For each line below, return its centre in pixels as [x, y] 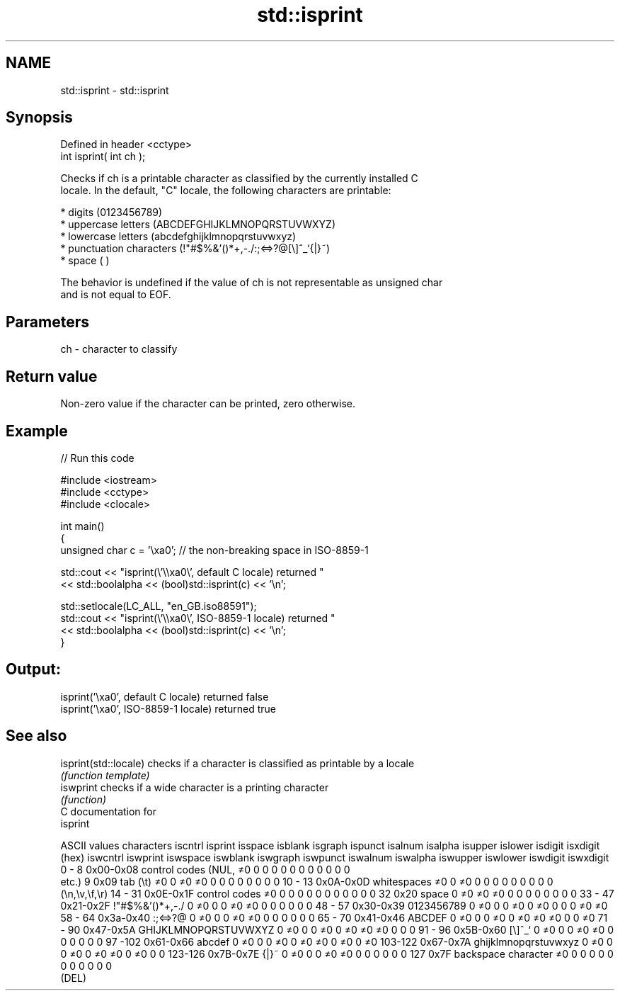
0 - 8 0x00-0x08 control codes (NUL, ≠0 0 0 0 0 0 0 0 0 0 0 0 [205, 869]
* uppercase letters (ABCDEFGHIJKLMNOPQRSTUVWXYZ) [198, 225]
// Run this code [97, 458]
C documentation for [109, 811]
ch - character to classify [119, 349]
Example [37, 431]
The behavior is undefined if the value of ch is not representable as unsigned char [252, 283]
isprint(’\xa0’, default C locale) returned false [165, 696]
